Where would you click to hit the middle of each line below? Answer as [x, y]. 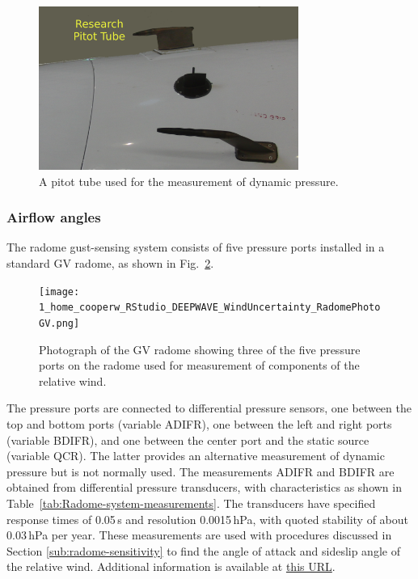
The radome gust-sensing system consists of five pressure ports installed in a [196, 247]
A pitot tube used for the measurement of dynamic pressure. [189, 181]
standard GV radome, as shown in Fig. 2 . [110, 263]
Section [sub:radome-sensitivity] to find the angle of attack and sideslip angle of [203, 550]
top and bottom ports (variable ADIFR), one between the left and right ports [199, 423]
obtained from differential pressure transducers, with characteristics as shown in [204, 487]
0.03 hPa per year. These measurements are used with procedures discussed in [199, 535]
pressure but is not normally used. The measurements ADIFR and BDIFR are [201, 471]
